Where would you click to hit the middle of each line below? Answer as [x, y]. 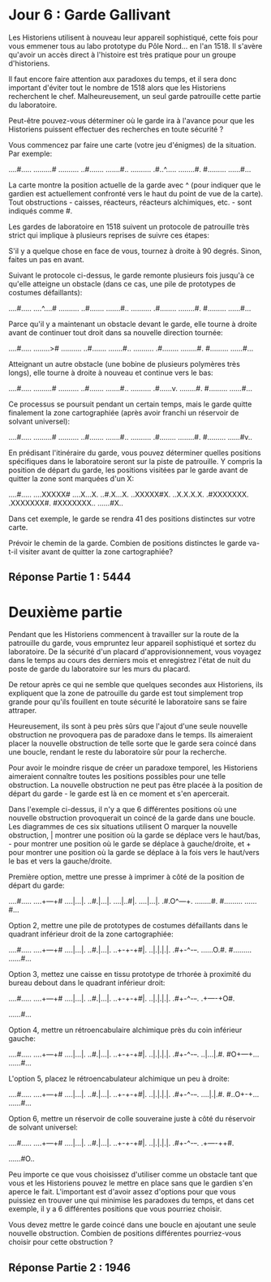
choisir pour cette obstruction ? [61, 1242]
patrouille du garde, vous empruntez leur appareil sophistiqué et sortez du [132, 643]
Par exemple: [30, 153]
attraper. [23, 711]
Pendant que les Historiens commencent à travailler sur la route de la [124, 635]
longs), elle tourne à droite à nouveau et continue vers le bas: [111, 372]
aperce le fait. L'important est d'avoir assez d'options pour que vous [123, 1192]
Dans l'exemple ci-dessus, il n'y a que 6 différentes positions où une [123, 810]
